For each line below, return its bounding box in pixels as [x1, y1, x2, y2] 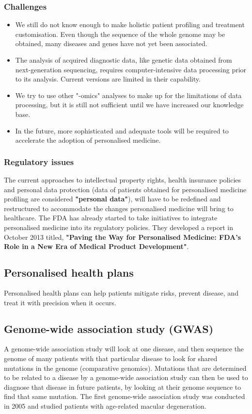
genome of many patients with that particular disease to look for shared [4, 353, 218, 363]
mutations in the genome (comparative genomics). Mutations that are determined [4, 363, 247, 373]
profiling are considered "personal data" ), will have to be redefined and [4, 194, 221, 204]
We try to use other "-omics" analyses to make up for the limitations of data [15, 90, 242, 100]
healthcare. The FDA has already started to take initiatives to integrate [4, 213, 218, 223]
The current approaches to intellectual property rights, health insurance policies [4, 174, 241, 184]
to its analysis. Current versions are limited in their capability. [15, 74, 201, 84]
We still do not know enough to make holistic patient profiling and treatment [15, 19, 245, 30]
